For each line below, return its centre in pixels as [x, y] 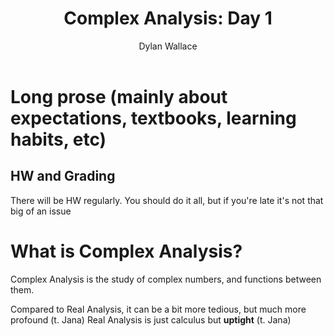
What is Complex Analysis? [126, 251]
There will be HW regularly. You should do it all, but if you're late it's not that [167, 200]
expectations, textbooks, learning [153, 118]
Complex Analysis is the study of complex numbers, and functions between [166, 279]
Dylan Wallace [168, 46]
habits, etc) [58, 139]
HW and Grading [63, 176]
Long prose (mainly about [119, 96]
